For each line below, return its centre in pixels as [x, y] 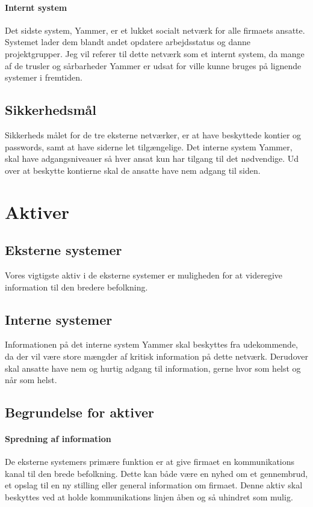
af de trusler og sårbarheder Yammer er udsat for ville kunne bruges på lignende [153, 65]
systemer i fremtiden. [44, 77]
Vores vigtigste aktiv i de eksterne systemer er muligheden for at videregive [144, 275]
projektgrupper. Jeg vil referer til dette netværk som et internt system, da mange [155, 53]
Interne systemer [59, 319]
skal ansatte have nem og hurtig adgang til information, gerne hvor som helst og [153, 368]
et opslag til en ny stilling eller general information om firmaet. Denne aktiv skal [154, 485]
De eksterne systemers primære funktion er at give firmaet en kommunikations [150, 462]
